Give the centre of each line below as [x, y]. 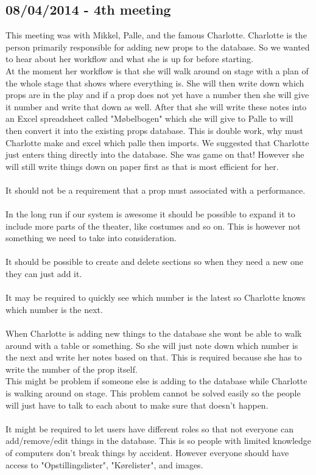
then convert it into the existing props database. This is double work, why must [155, 130]
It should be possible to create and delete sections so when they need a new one [154, 262]
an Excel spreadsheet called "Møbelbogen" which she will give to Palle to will [149, 118]
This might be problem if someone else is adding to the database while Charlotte [156, 381]
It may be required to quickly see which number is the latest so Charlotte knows [156, 297]
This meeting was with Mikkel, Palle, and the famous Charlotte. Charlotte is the [156, 35]
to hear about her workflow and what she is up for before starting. [129, 59]
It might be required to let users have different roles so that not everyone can [149, 428]
